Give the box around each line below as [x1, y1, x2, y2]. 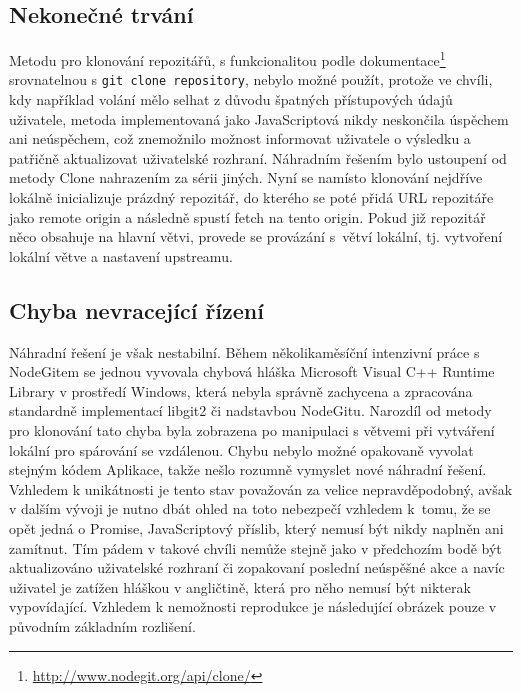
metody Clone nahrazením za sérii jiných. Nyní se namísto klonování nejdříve [9, 167, 483, 188]
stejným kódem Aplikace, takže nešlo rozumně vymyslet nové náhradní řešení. [9, 459, 487, 480]
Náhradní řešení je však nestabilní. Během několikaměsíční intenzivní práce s [9, 341, 480, 362]
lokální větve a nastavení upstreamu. [9, 245, 233, 266]
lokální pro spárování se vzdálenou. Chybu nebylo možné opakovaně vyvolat [9, 439, 474, 460]
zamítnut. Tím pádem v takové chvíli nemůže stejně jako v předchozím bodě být [9, 537, 502, 558]
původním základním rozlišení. [9, 615, 196, 636]
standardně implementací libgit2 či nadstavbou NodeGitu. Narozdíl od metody [9, 400, 492, 421]
